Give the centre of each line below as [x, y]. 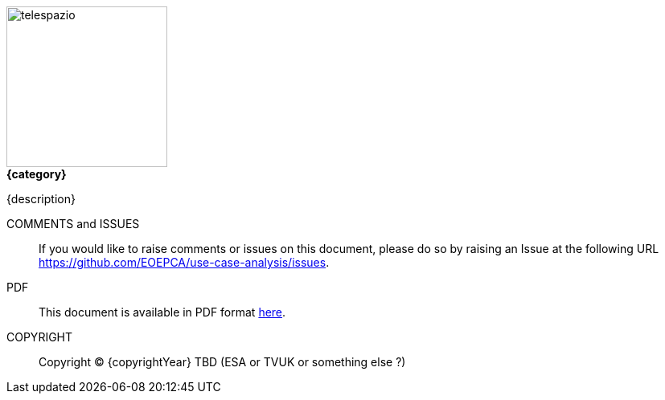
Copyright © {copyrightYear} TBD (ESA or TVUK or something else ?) [222, 362]
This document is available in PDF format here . [162, 312]
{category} [37, 174]
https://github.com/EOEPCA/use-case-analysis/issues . [184, 262]
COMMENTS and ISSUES [73, 224]
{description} [41, 199]
